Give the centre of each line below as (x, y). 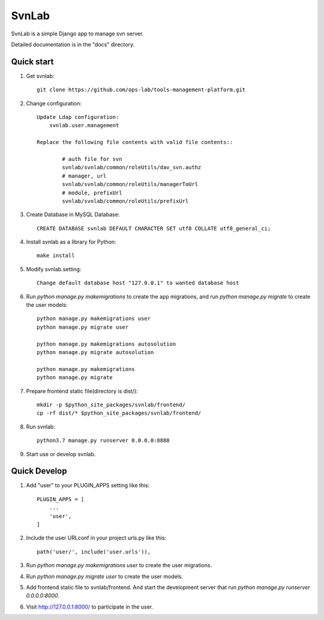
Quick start (32, 62)
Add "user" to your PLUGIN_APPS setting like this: (88, 486)
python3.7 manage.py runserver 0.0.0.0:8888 (103, 441)
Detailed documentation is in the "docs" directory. (73, 44)
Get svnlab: (40, 76)
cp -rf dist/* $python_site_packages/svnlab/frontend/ (119, 413)
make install (56, 256)
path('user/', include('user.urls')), (94, 552)
